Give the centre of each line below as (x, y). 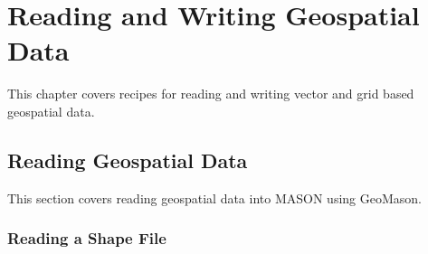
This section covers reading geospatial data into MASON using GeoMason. (214, 198)
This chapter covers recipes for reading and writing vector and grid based (211, 94)
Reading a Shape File (87, 238)
